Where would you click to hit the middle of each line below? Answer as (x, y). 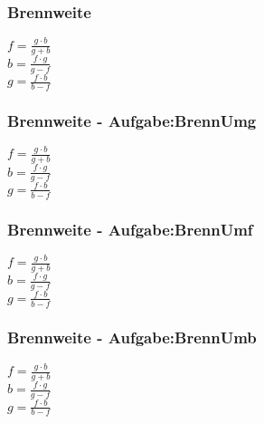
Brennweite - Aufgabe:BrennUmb (132, 337)
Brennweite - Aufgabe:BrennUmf (130, 229)
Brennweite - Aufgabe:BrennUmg (132, 120)
